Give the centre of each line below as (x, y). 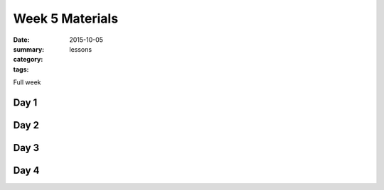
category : (28, 60)
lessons (81, 49)
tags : (21, 69)
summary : (29, 49)
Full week (27, 82)
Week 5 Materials (66, 18)
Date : (21, 40)
